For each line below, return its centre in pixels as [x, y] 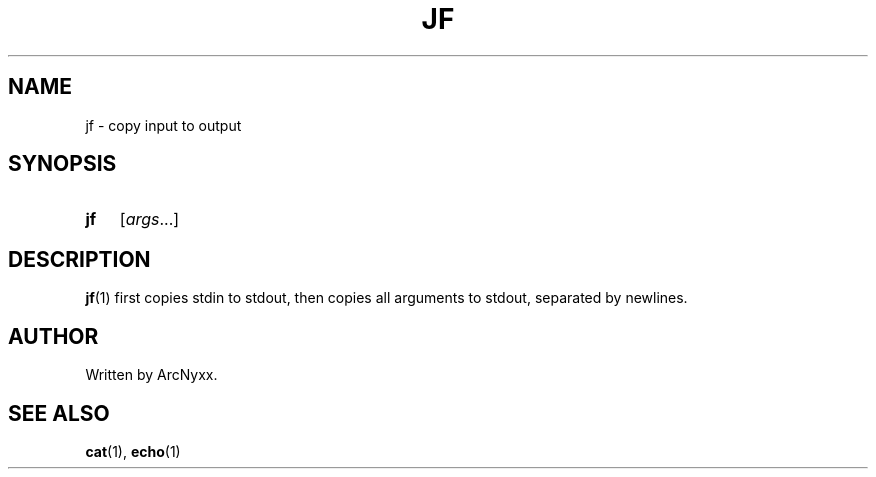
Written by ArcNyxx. [151, 375]
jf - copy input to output [163, 125]
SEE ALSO [59, 413]
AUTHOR [53, 336]
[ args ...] [149, 219]
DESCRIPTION [79, 259]
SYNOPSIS [62, 164]
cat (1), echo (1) [133, 451]
